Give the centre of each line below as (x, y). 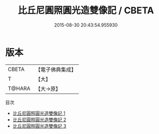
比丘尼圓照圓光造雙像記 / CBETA (86, 10)
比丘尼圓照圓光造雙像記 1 (39, 113)
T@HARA (19, 88)
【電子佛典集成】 (56, 70)
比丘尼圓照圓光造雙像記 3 (39, 126)
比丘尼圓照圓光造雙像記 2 (39, 119)
